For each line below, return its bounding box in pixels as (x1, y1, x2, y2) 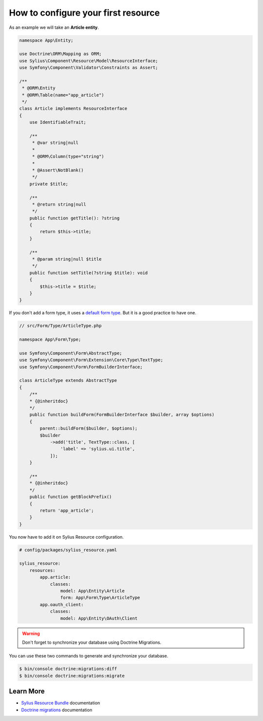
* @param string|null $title (32, 257, 102, 262)
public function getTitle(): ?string (29, 215, 120, 221)
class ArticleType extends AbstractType (19, 378, 117, 383)
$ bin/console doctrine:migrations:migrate (19, 673, 125, 678)
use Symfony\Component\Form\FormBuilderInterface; (19, 364, 143, 370)
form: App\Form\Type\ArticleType (60, 595, 140, 601)
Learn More (9, 687, 45, 696)
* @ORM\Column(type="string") (32, 154, 104, 159)
